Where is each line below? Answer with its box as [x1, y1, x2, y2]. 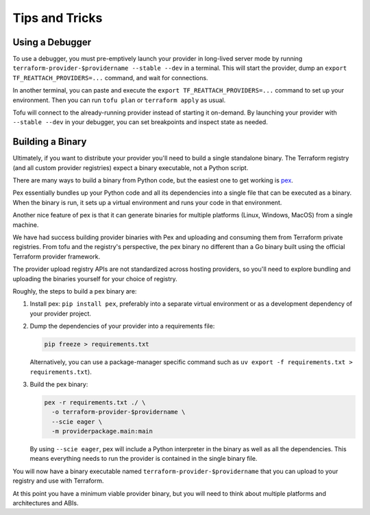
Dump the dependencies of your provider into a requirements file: [29, 322, 215, 331]
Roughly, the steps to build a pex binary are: [12, 287, 137, 295]
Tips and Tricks [12, 10, 103, 25]
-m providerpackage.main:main [51, 427, 153, 435]
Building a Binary [12, 136, 87, 147]
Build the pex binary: [29, 380, 88, 388]
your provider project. [29, 309, 92, 318]
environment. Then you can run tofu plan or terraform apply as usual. [12, 96, 226, 104]
